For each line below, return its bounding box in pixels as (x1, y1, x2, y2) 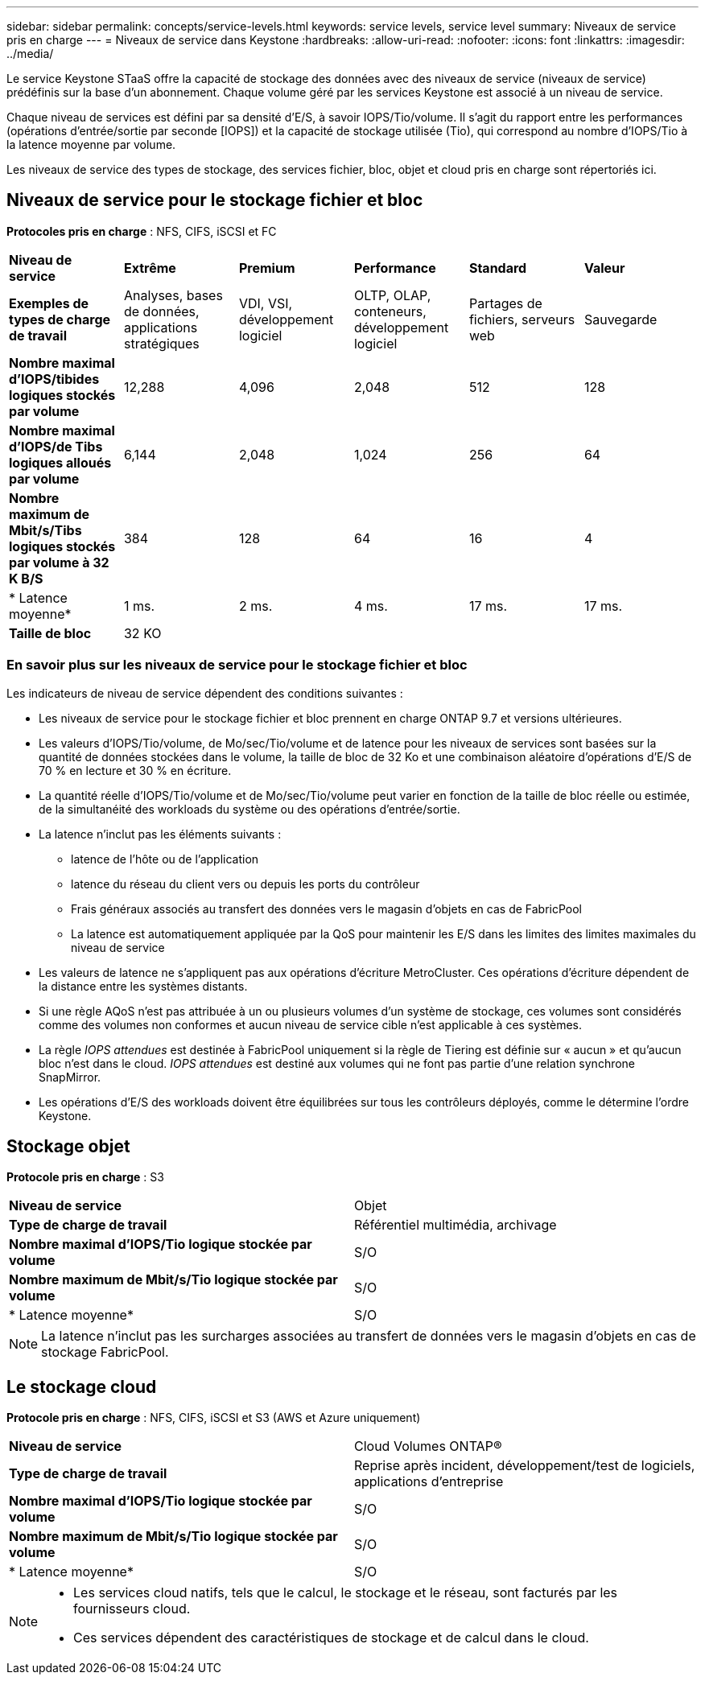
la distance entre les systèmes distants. (39, 979, 248, 993)
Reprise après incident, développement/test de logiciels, (354, 1457, 695, 1474)
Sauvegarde (583, 311, 658, 328)
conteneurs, (353, 303, 427, 319)
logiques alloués (9, 454, 112, 471)
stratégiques (123, 335, 200, 352)
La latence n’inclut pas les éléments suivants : (39, 826, 282, 841)
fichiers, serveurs (468, 311, 575, 328)
